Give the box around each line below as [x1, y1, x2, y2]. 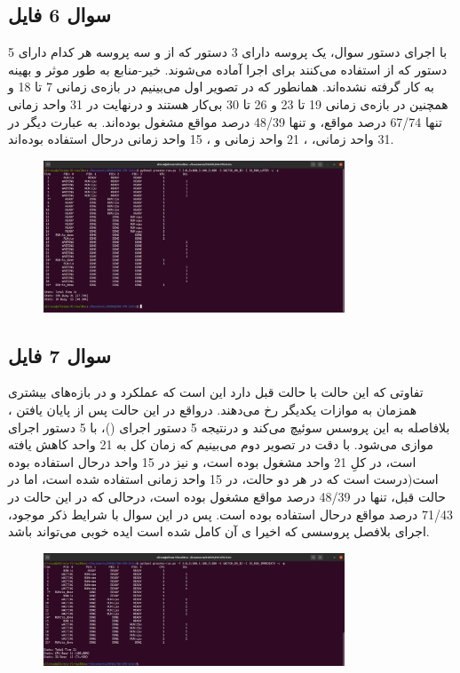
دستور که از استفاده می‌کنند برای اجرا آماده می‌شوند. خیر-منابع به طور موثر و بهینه [8, 59, 448, 78]
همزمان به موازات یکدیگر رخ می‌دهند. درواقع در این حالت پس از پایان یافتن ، [8, 400, 417, 419]
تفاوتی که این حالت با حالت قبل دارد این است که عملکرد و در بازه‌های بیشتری [8, 383, 424, 401]
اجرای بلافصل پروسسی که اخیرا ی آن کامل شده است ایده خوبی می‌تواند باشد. [8, 522, 430, 541]
